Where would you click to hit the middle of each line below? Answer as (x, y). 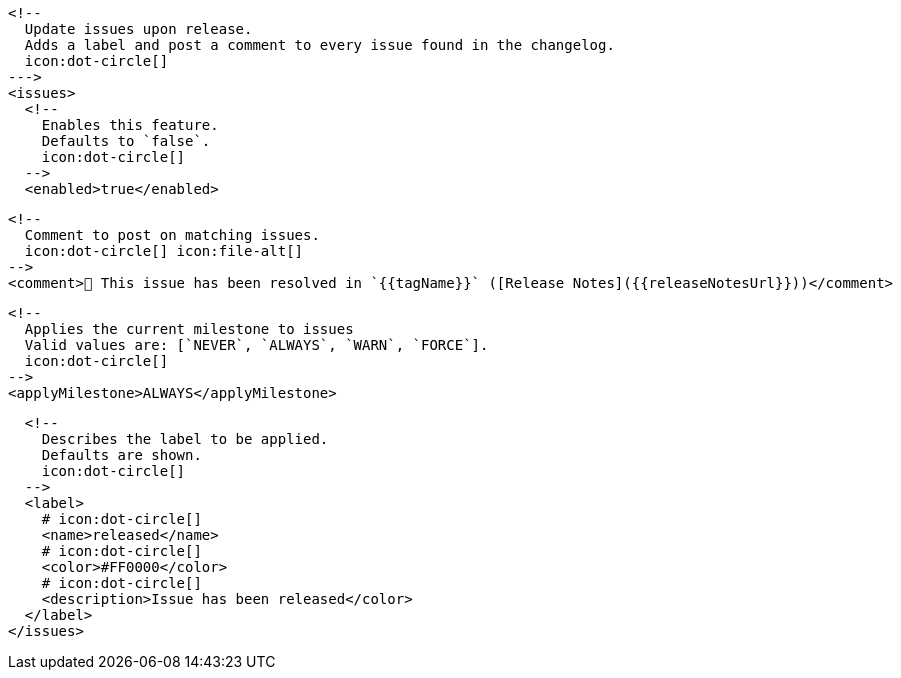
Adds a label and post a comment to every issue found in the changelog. (319, 45)
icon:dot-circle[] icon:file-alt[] (164, 251)
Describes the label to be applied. (185, 439)
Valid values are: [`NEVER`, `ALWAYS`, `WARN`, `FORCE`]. (256, 345)
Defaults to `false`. (126, 141)
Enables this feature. (130, 125)
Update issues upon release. (138, 29)
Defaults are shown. (121, 455)
